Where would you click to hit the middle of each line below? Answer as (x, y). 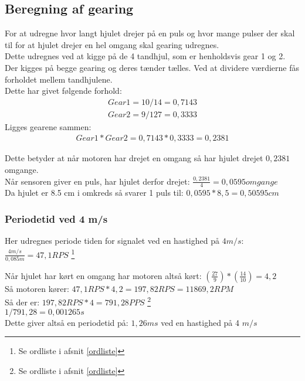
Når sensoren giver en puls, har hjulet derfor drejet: (97, 181)
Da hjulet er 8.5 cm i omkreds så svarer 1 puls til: (94, 193)
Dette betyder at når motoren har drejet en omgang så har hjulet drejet (134, 158)
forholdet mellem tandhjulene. (59, 79)
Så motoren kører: (37, 288)
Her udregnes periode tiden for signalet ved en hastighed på (112, 241)
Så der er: (22, 302)
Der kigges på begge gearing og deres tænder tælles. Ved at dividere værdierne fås (152, 67)
